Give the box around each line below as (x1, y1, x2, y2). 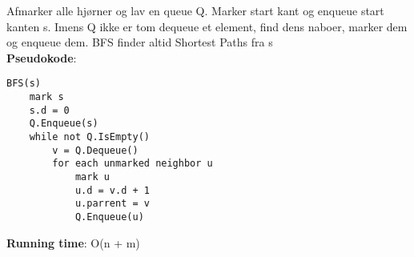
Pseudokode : (6, 49, 77, 66)
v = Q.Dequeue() (52, 144, 139, 156)
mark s (29, 91, 64, 103)
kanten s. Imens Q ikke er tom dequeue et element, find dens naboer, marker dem (6, 18, 408, 34)
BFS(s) (6, 78, 41, 90)
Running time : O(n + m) (6, 234, 140, 251)
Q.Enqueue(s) (29, 118, 98, 130)
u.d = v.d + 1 (74, 184, 150, 196)
